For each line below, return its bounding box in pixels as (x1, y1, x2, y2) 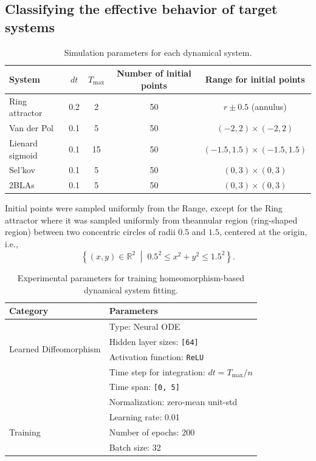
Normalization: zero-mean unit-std (109, 395, 238, 408)
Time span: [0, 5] (109, 380, 180, 393)
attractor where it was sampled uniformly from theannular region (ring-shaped (5, 213, 298, 226)
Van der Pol (9, 121, 53, 134)
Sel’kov (9, 163, 35, 176)
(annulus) (251, 100, 287, 113)
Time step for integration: (109, 365, 205, 378)
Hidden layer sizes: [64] (109, 335, 199, 347)
